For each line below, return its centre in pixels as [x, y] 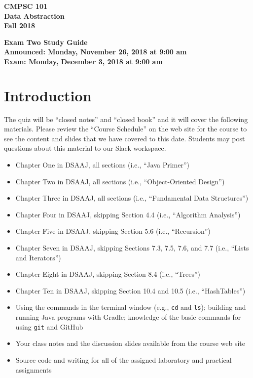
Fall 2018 [20, 25]
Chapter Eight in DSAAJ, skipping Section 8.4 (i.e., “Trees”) [108, 274]
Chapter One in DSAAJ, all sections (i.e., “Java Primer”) [103, 165]
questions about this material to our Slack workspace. [85, 148]
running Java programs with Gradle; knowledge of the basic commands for [128, 317]
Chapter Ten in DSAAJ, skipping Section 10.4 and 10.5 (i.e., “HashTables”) [130, 290]
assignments [34, 369]
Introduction [48, 95]
